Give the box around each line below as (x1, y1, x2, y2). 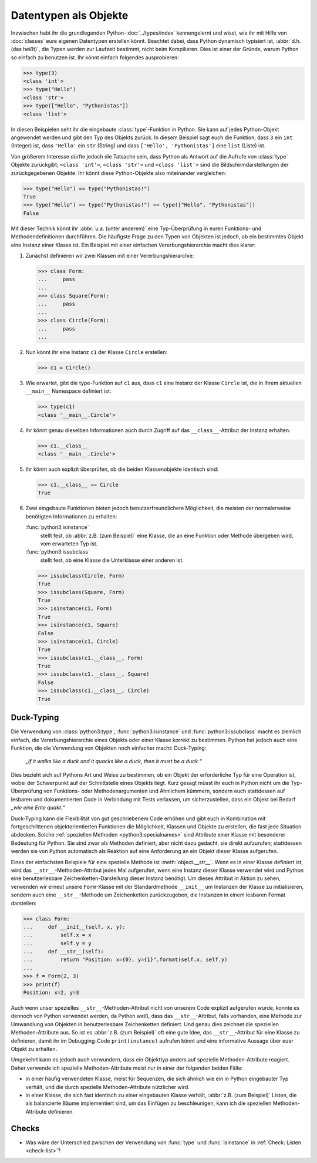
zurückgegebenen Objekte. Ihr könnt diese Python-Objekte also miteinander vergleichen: (11, 169, 227, 176)
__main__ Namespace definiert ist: (25, 387, 112, 395)
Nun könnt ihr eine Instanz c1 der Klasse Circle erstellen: (25, 349, 168, 355)
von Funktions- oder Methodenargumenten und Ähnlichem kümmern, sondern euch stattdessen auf (43, 787, 285, 795)
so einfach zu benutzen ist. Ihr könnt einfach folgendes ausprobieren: (11, 53, 179, 61)
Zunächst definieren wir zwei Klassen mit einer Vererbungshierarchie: (25, 252, 194, 259)
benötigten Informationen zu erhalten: (25, 513, 117, 520)
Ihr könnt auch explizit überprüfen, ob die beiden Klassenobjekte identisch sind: (25, 466, 218, 473)
